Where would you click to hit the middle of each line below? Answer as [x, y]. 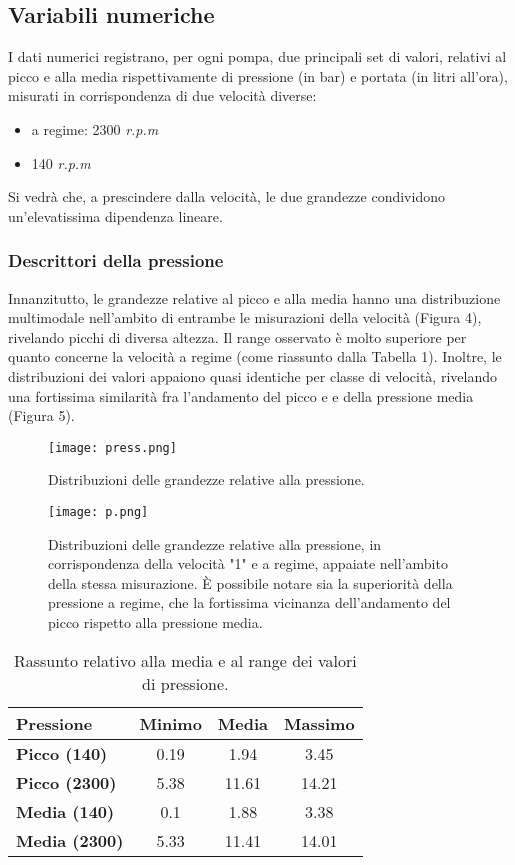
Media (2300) [70, 840]
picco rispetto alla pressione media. [155, 622]
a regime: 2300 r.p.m [95, 128]
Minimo [170, 723]
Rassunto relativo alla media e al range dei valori [185, 660]
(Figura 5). [41, 415]
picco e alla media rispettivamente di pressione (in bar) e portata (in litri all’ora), [258, 75]
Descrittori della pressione [116, 260]
